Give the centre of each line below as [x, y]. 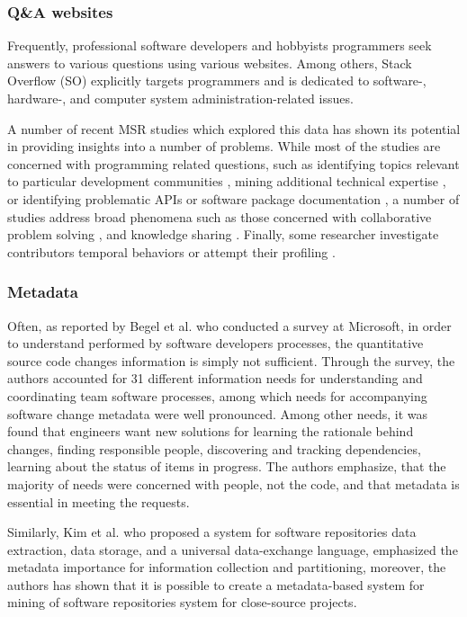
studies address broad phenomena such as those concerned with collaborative [220, 216]
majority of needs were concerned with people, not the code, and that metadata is [233, 483]
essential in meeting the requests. [99, 501]
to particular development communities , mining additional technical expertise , [227, 181]
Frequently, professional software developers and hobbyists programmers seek [220, 45]
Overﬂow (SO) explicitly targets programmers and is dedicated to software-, [217, 80]
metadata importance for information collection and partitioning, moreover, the [227, 567]
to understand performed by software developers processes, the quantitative [216, 343]
